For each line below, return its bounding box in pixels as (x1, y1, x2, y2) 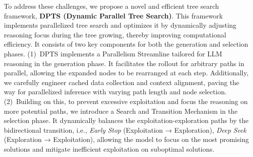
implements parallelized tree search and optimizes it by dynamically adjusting (4, 20, 236, 30)
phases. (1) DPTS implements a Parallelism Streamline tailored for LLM (4, 48, 222, 58)
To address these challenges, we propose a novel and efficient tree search (4, 1, 219, 11)
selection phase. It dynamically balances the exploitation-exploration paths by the (4, 115, 249, 125)
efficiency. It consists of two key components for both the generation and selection (4, 39, 248, 49)
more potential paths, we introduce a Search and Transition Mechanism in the (4, 105, 238, 116)
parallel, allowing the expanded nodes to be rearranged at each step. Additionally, (4, 68, 249, 78)
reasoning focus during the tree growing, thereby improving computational (4, 29, 226, 39)
